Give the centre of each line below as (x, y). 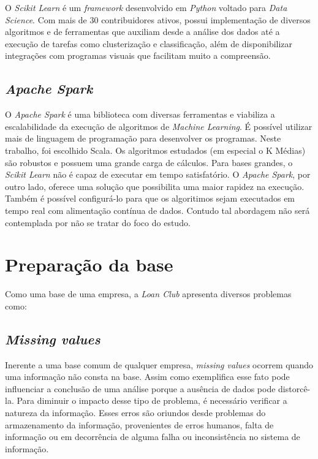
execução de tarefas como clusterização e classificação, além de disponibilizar (149, 43)
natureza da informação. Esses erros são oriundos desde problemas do (135, 412)
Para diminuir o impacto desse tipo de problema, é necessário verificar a (152, 400)
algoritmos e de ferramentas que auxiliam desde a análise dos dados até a (142, 32)
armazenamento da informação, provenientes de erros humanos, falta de (139, 424)
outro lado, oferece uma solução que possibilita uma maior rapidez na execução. (155, 186)
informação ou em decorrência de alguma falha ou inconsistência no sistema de (153, 437)
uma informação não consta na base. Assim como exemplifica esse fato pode (147, 377)
